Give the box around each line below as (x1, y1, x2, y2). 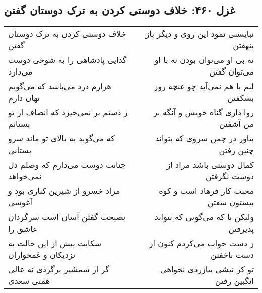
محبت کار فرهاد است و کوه (159, 185, 254, 197)
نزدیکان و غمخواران (8, 249, 76, 261)
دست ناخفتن (211, 249, 254, 261)
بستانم (8, 118, 30, 130)
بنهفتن (233, 39, 254, 51)
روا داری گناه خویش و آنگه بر (153, 106, 254, 118)
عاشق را (8, 223, 38, 235)
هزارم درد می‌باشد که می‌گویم (8, 80, 111, 92)
